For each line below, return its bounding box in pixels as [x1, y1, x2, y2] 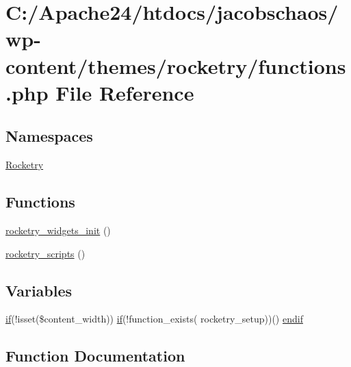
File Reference [55, 78, 194, 106]
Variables [5, 279, 73, 301]
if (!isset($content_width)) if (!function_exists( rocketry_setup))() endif [5, 312, 303, 326]
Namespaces [5, 125, 93, 147]
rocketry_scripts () [5, 246, 86, 260]
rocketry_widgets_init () [5, 223, 111, 237]
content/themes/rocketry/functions [5, 51, 346, 79]
